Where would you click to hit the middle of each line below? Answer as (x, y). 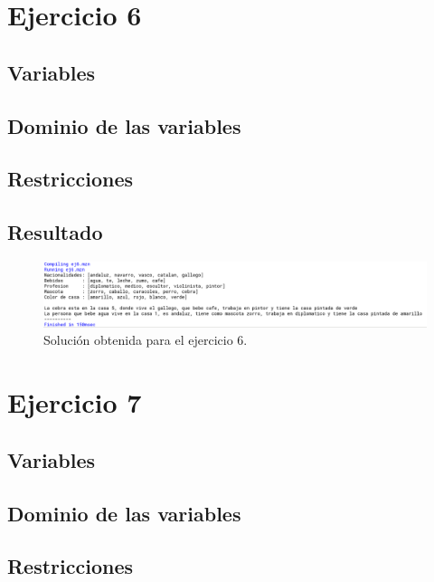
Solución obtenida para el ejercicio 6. (146, 340)
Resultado (55, 232)
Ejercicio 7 (75, 402)
